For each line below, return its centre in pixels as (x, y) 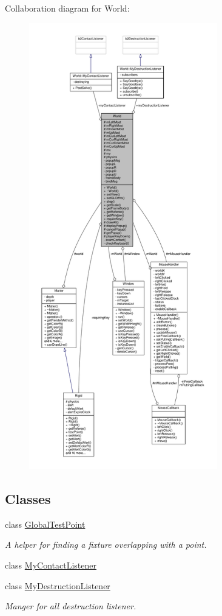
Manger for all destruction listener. (71, 606)
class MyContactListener (51, 565)
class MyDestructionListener (58, 585)
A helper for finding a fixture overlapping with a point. (106, 544)
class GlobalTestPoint (45, 524)
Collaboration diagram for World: (67, 8)
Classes (28, 498)
